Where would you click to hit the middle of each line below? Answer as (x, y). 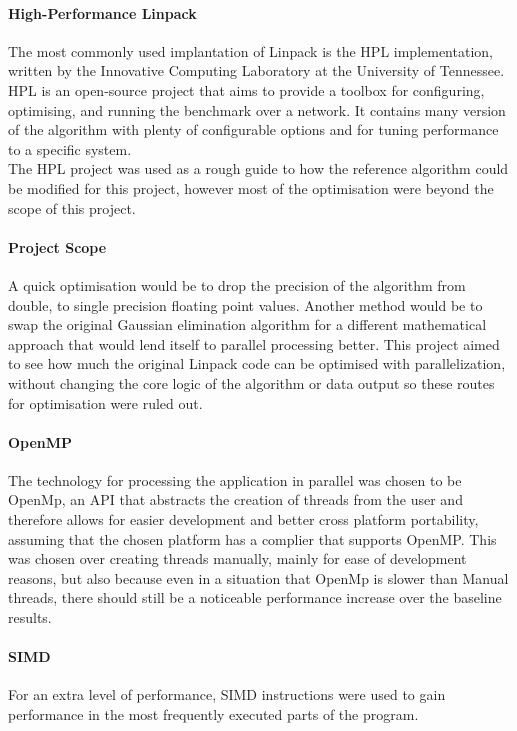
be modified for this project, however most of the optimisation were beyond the (251, 187)
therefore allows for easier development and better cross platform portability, (243, 519)
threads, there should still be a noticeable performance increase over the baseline (255, 597)
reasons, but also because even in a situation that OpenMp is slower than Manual (258, 577)
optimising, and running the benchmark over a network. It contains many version (257, 109)
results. (30, 617)
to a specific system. (70, 148)
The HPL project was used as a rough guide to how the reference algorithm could (258, 168)
